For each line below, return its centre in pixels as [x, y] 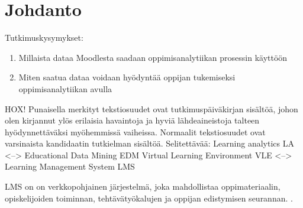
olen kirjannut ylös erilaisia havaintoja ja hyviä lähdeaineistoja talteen [132, 120]
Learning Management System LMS [70, 166]
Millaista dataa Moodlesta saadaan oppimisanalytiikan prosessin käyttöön [153, 57]
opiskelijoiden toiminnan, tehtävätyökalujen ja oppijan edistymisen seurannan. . [149, 198]
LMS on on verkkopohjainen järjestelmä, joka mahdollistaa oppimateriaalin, [143, 186]
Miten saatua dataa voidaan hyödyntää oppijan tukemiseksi [127, 77]
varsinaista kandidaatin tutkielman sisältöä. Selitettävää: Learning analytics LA [149, 143]
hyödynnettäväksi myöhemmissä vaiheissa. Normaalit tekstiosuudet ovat [135, 131]
